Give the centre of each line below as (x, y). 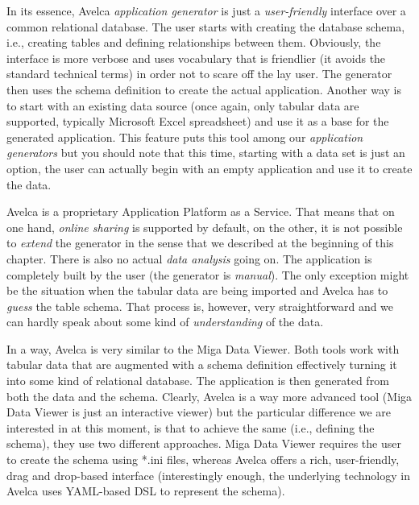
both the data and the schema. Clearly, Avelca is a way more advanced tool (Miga (209, 396)
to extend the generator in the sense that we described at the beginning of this (200, 243)
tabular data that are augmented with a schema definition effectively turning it (202, 364)
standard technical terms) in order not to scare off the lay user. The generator (199, 74)
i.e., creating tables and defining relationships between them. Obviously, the (194, 42)
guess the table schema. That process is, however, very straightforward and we (200, 306)
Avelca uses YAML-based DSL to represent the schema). (146, 491)
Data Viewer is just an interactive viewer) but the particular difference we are (199, 412)
